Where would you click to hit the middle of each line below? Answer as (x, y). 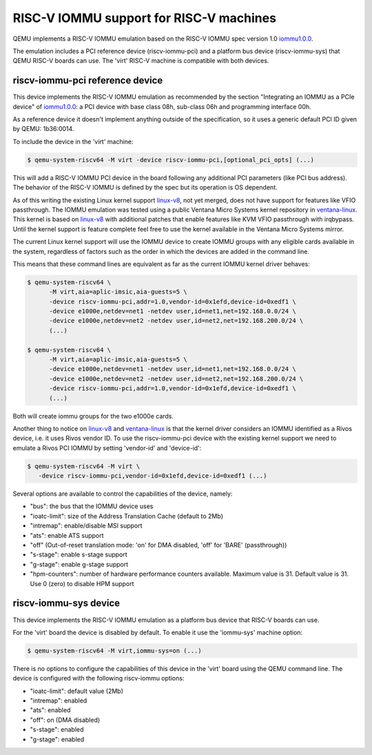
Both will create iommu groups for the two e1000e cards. (93, 416)
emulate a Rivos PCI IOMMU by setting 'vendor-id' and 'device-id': (107, 447)
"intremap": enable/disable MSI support (86, 526)
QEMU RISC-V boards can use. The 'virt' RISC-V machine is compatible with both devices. (141, 61)
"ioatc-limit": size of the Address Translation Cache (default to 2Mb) (126, 516)
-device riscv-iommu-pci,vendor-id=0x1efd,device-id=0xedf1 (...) (153, 476)
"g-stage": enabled (57, 739)
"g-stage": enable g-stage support (79, 564)
